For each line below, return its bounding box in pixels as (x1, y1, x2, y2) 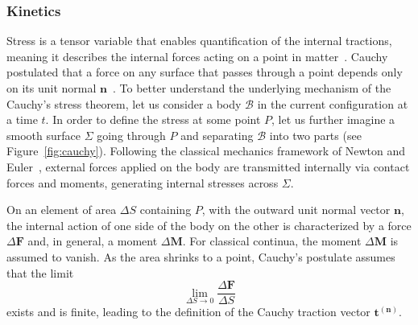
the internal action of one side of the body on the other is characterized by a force (6, 216, 412, 233)
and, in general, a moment (27, 232, 158, 249)
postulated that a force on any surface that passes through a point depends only (6, 64, 403, 80)
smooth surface (6, 126, 81, 143)
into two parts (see (269, 126, 362, 143)
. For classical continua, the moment (182, 232, 362, 249)
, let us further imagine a (271, 111, 395, 128)
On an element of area (6, 201, 117, 218)
